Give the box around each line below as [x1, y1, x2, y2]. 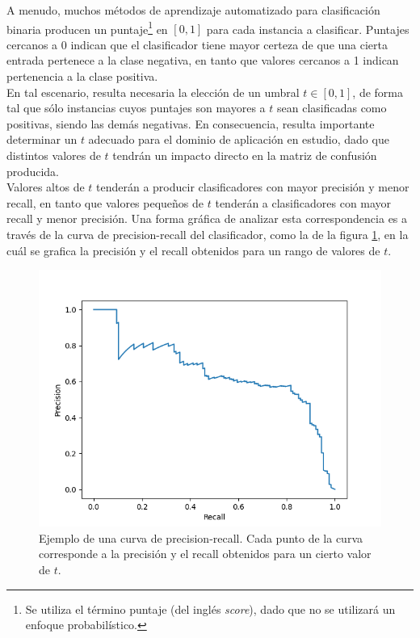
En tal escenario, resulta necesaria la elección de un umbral [6, 83, 300, 100]
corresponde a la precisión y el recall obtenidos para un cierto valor [39, 545, 372, 562]
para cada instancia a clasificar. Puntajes [206, 20, 409, 37]
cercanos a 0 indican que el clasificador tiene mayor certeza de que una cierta [6, 36, 388, 52]
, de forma [352, 83, 403, 100]
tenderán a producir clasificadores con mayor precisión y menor [96, 178, 409, 195]
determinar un [6, 131, 78, 148]
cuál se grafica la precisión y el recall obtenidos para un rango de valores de [6, 241, 380, 258]
